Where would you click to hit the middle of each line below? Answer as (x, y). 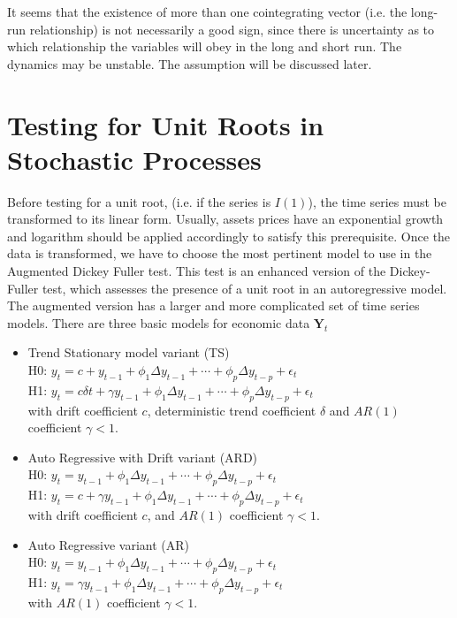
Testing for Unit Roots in (166, 124)
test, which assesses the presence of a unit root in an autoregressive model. (244, 288)
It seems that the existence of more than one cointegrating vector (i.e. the (207, 11)
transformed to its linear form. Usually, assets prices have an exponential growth (225, 219)
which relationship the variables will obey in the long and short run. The (205, 46)
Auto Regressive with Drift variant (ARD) (143, 457)
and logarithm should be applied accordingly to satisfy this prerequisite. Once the (229, 236)
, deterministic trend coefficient (232, 410)
